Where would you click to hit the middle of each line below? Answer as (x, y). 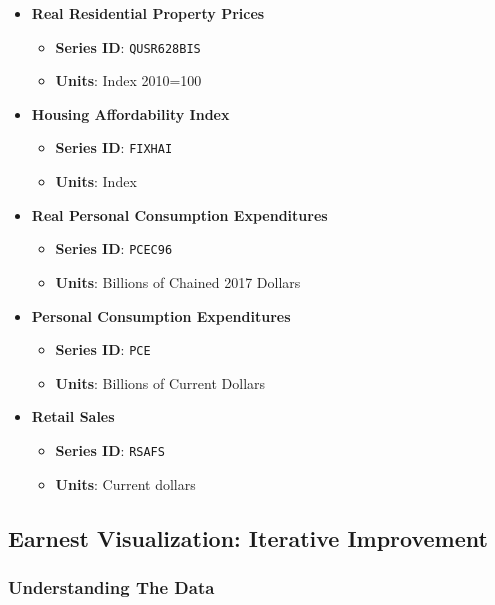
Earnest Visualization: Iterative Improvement (248, 537)
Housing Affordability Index (130, 113)
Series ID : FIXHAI (114, 147)
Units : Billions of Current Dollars (160, 382)
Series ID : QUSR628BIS (128, 46)
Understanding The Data (111, 586)
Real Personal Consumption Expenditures (179, 214)
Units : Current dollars (125, 483)
